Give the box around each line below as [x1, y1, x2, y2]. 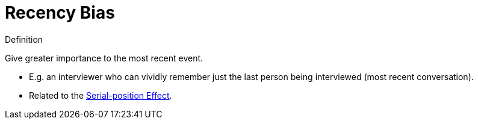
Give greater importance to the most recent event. [5, 52, 203, 63]
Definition [5, 34, 43, 45]
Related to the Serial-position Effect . [29, 90, 172, 101]
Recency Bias [5, 2, 115, 23]
